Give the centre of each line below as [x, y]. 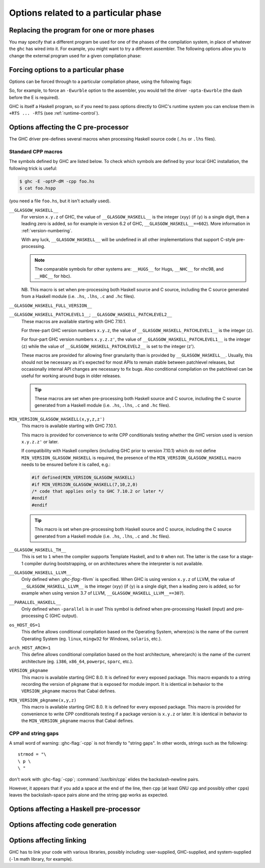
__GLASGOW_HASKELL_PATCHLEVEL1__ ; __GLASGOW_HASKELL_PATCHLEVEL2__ [91, 315]
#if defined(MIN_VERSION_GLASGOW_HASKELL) [83, 478]
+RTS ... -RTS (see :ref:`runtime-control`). [54, 113]
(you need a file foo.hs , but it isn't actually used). [60, 201]
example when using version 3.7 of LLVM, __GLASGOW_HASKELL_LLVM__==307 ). [103, 593]
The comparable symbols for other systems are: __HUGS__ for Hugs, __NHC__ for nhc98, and [129, 269]
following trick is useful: [33, 168]
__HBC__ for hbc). [53, 276]
